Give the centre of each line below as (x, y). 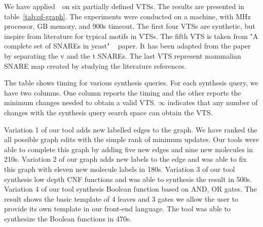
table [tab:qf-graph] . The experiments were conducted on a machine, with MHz (127, 16)
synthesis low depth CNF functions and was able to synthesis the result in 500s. (128, 179)
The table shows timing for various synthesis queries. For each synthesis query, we (131, 83)
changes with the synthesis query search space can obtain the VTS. (108, 112)
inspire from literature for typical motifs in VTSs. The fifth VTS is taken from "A (131, 36)
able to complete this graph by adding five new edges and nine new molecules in (129, 149)
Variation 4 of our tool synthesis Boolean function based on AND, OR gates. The (130, 189)
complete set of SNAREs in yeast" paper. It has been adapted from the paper (127, 46)
